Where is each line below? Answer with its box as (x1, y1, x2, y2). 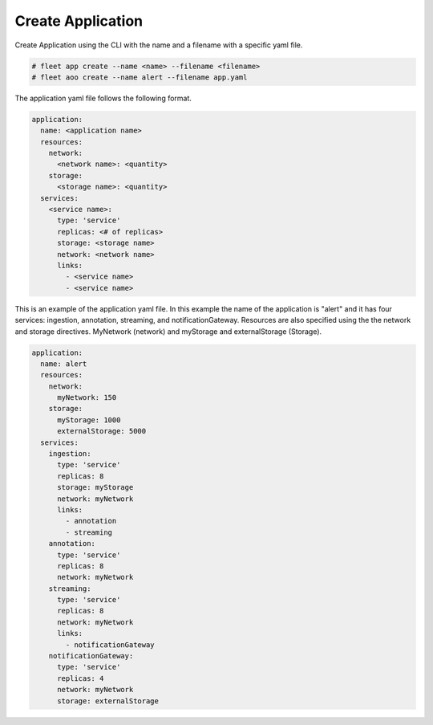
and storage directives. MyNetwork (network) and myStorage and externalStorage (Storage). (14, 326, 322, 336)
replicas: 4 (57, 674, 104, 682)
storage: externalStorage (57, 696, 160, 706)
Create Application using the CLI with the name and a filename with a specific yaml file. (14, 40, 303, 50)
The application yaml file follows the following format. (14, 93, 192, 103)
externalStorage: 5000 (57, 426, 147, 436)
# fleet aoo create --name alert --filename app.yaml (31, 72, 248, 82)
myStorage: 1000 (57, 415, 121, 425)
